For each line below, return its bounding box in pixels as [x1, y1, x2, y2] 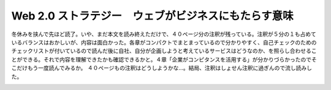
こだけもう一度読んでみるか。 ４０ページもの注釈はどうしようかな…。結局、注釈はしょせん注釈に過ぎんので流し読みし [11, 64, 313, 72]
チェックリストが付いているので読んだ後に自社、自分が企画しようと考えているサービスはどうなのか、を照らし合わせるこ [11, 47, 317, 55]
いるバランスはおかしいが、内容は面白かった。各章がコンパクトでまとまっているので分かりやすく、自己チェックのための [11, 38, 317, 46]
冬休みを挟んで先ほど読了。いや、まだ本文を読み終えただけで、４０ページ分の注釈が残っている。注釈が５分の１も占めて [11, 30, 317, 38]
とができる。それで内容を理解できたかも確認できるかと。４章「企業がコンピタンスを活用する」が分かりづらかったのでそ [11, 55, 317, 63]
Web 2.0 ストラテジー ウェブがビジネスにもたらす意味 [11, 9, 294, 22]
